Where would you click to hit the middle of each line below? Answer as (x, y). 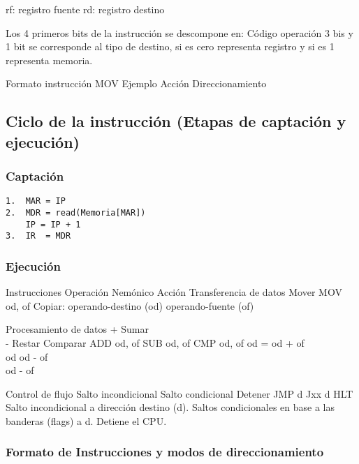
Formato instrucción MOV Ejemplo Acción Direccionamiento (136, 83)
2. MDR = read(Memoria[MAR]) (76, 213)
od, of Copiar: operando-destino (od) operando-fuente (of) (130, 305)
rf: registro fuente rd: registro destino (85, 9)
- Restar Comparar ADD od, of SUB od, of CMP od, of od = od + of (155, 342)
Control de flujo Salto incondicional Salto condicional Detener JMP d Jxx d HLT (179, 393)
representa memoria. (49, 60)
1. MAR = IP (36, 201)
